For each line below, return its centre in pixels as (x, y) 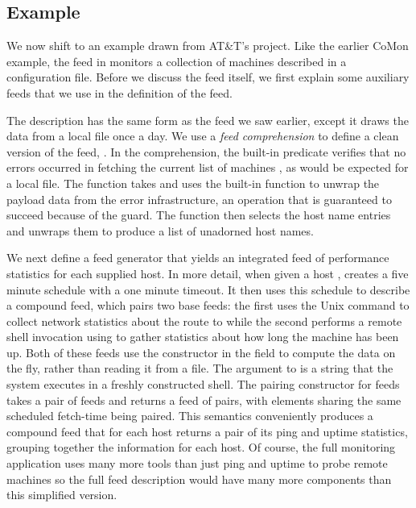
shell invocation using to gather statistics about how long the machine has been (203, 337)
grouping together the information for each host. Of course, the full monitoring (201, 447)
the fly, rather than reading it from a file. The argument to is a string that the (200, 368)
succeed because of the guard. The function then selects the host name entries (199, 215)
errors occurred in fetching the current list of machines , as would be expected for (208, 167)
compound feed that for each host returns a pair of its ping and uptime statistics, (207, 431)
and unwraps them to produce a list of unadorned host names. (160, 230)
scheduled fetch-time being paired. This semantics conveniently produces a (190, 416)
